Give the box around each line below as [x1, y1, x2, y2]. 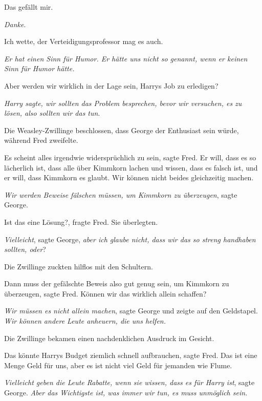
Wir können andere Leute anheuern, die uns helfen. [4, 315, 166, 326]
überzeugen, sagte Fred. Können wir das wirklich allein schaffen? [4, 288, 207, 299]
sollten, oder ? [4, 244, 46, 255]
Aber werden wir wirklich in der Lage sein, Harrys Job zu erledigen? [4, 80, 219, 91]
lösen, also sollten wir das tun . [4, 108, 100, 118]
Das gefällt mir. [4, 2, 53, 12]
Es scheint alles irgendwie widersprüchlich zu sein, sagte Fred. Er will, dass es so [4, 152, 256, 162]
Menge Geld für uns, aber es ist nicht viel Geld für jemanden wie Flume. [4, 360, 232, 370]
